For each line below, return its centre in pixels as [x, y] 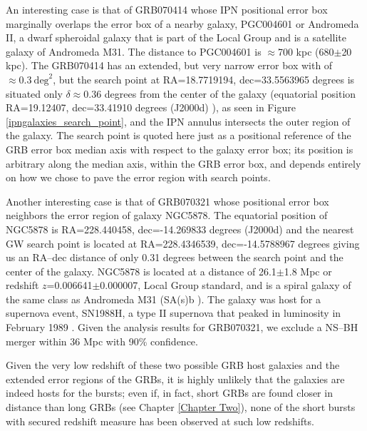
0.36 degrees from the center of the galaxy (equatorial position [220, 93]
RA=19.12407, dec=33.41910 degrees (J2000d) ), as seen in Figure [151, 107]
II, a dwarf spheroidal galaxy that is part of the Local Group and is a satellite [176, 37]
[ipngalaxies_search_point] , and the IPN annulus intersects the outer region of [178, 121]
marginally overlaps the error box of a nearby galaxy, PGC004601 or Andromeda [182, 23]
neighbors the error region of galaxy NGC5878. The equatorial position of [167, 215]
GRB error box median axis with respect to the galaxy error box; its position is [180, 149]
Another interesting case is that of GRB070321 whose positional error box [167, 201]
